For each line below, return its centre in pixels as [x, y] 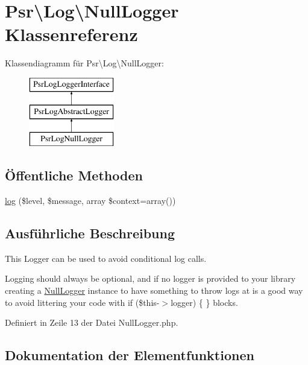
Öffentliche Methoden [74, 175]
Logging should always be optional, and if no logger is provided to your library [150, 278]
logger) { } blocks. [204, 302]
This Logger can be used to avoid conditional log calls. [106, 258]
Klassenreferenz [71, 34]
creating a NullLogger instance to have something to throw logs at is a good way [154, 290]
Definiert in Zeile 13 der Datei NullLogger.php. [92, 322]
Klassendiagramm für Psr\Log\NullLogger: [84, 63]
